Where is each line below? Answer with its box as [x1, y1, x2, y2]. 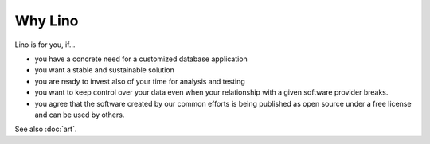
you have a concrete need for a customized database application [34, 54, 248, 64]
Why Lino [14, 12, 79, 29]
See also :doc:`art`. [14, 124, 77, 134]
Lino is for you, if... [14, 40, 76, 49]
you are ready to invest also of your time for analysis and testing [34, 76, 246, 86]
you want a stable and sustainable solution [34, 65, 174, 75]
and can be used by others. [34, 110, 125, 119]
